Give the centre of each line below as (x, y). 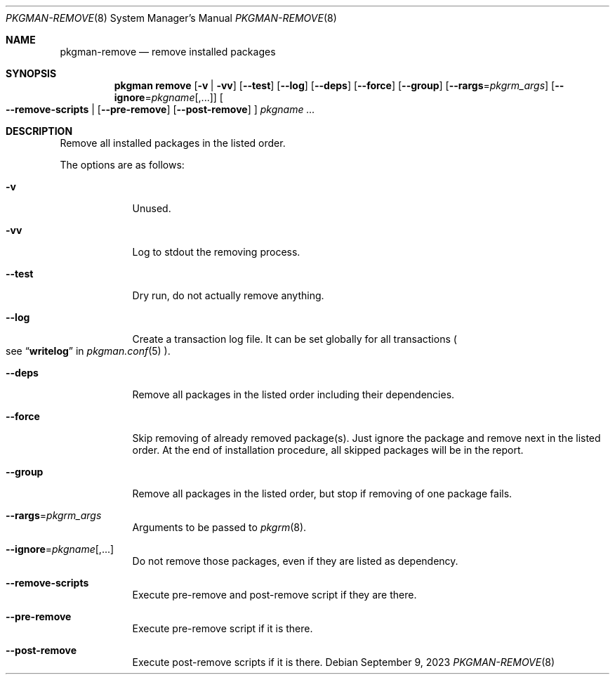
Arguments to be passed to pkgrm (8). (219, 527)
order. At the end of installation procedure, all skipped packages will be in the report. (328, 450)
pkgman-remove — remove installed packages (168, 52)
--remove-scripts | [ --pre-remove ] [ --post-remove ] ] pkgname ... (160, 109)
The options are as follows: (122, 165)
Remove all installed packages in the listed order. (173, 143)
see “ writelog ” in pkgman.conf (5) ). (88, 351)
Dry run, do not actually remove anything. (228, 295)
